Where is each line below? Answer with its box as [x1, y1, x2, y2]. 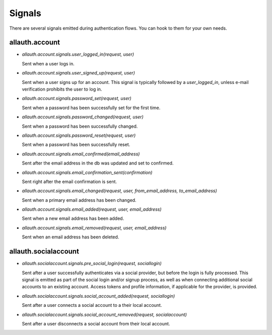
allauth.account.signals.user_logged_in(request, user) [22, 51, 134, 57]
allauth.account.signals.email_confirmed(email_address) [22, 151, 140, 157]
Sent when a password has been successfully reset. [22, 141, 130, 148]
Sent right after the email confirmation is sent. [22, 179, 117, 185]
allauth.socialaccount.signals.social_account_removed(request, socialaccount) [22, 311, 187, 317]
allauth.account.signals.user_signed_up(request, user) [22, 70, 135, 76]
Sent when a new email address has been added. [22, 215, 124, 221]
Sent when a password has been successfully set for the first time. [22, 105, 161, 111]
